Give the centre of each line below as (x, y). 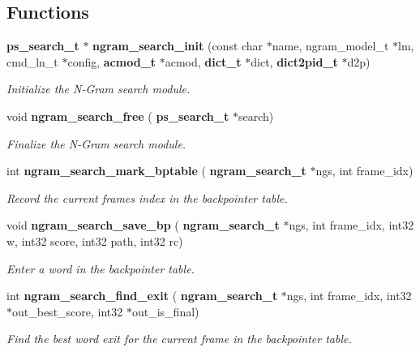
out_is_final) (165, 311)
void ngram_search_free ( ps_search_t (118, 116)
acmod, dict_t (203, 61)
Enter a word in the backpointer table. (101, 268)
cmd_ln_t (32, 61)
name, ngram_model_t (330, 46)
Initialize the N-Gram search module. (99, 89)
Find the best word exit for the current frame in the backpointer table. (179, 339)
